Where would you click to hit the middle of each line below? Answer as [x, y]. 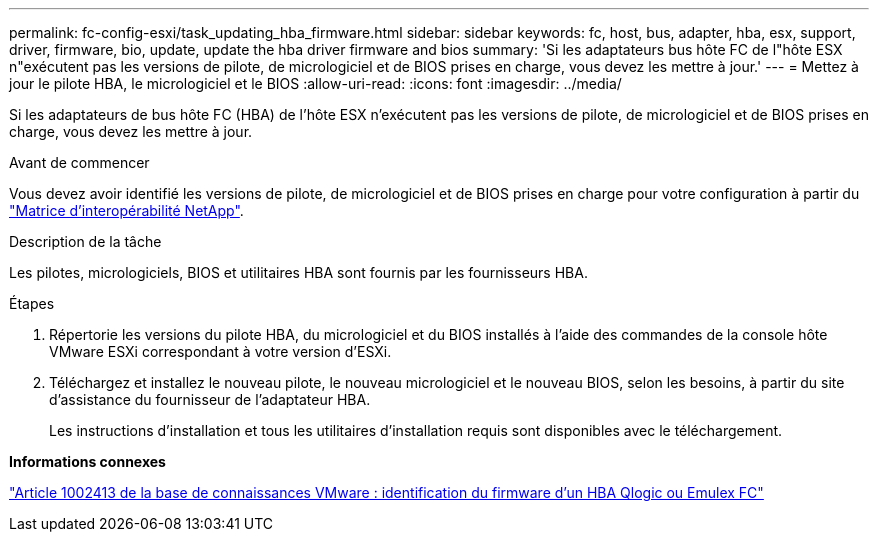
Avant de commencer [79, 162]
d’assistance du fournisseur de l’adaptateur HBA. [210, 399]
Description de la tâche [85, 241]
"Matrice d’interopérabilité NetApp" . [126, 210]
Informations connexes [87, 461]
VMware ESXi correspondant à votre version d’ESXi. [220, 351]
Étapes [32, 303]
